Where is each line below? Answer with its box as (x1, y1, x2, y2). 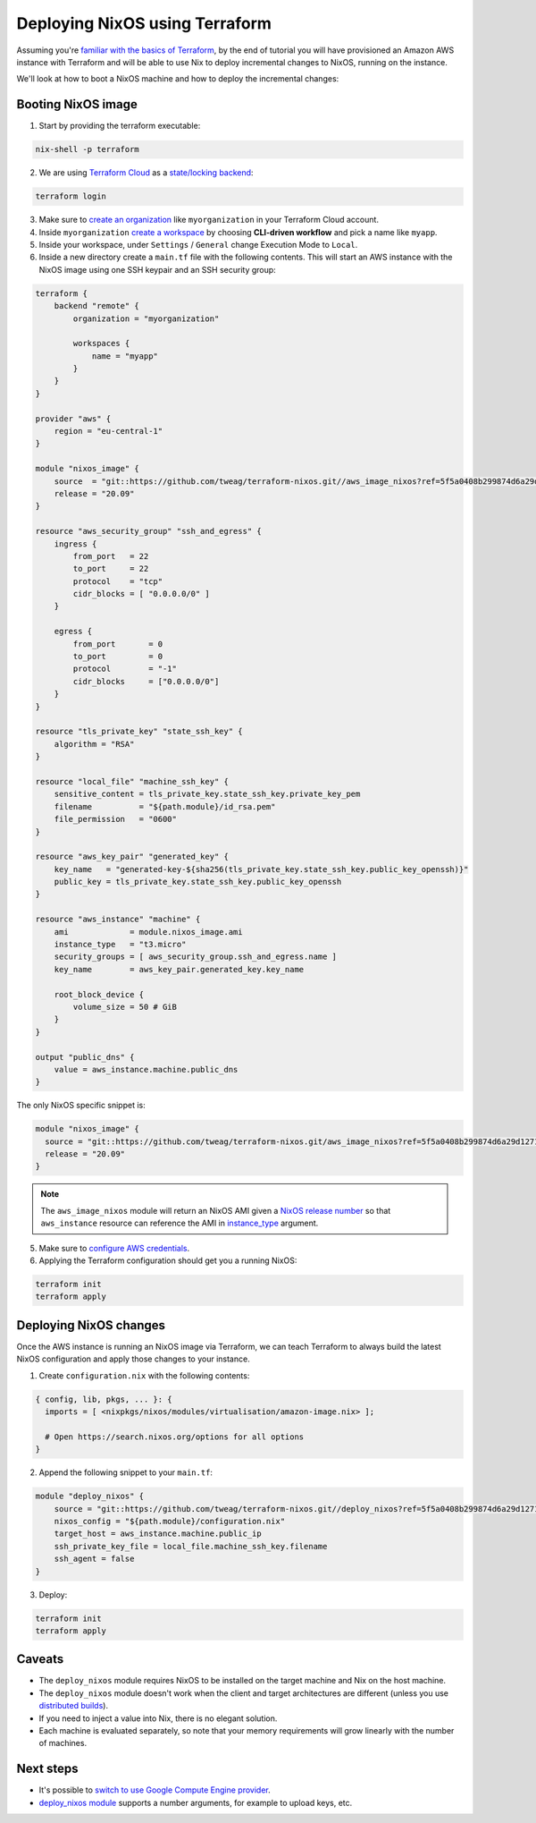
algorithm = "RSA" (54, 739, 135, 749)
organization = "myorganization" (72, 313, 220, 324)
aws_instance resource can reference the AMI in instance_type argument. (40, 1217, 319, 1229)
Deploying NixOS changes (16, 1318, 165, 1333)
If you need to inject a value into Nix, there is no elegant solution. (38, 1713, 278, 1724)
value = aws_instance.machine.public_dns (54, 1064, 239, 1074)
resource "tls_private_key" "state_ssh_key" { (35, 726, 243, 737)
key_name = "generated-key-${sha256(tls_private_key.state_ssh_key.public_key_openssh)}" (54, 864, 469, 874)
